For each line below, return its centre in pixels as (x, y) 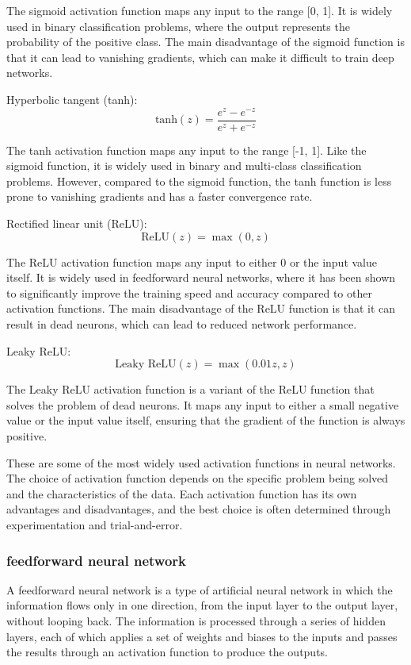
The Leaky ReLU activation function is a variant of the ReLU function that (190, 389)
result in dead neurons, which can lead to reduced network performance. (182, 324)
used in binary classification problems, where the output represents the (178, 26)
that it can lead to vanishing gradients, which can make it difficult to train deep (200, 57)
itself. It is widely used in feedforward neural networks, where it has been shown (201, 277)
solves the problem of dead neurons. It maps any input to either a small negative (203, 404)
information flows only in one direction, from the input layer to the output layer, (202, 605)
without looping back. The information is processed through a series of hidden (196, 620)
